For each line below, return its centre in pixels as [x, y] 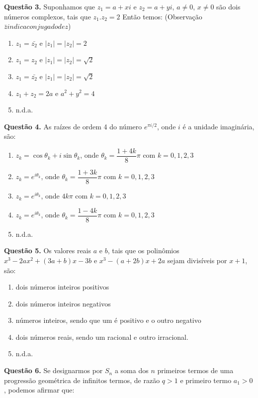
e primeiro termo [206, 380]
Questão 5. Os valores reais [48, 250]
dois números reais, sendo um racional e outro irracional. [102, 337]
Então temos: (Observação [162, 16]
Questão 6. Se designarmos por [53, 370]
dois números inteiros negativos [63, 303]
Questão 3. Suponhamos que [50, 6]
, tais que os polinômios [143, 250]
